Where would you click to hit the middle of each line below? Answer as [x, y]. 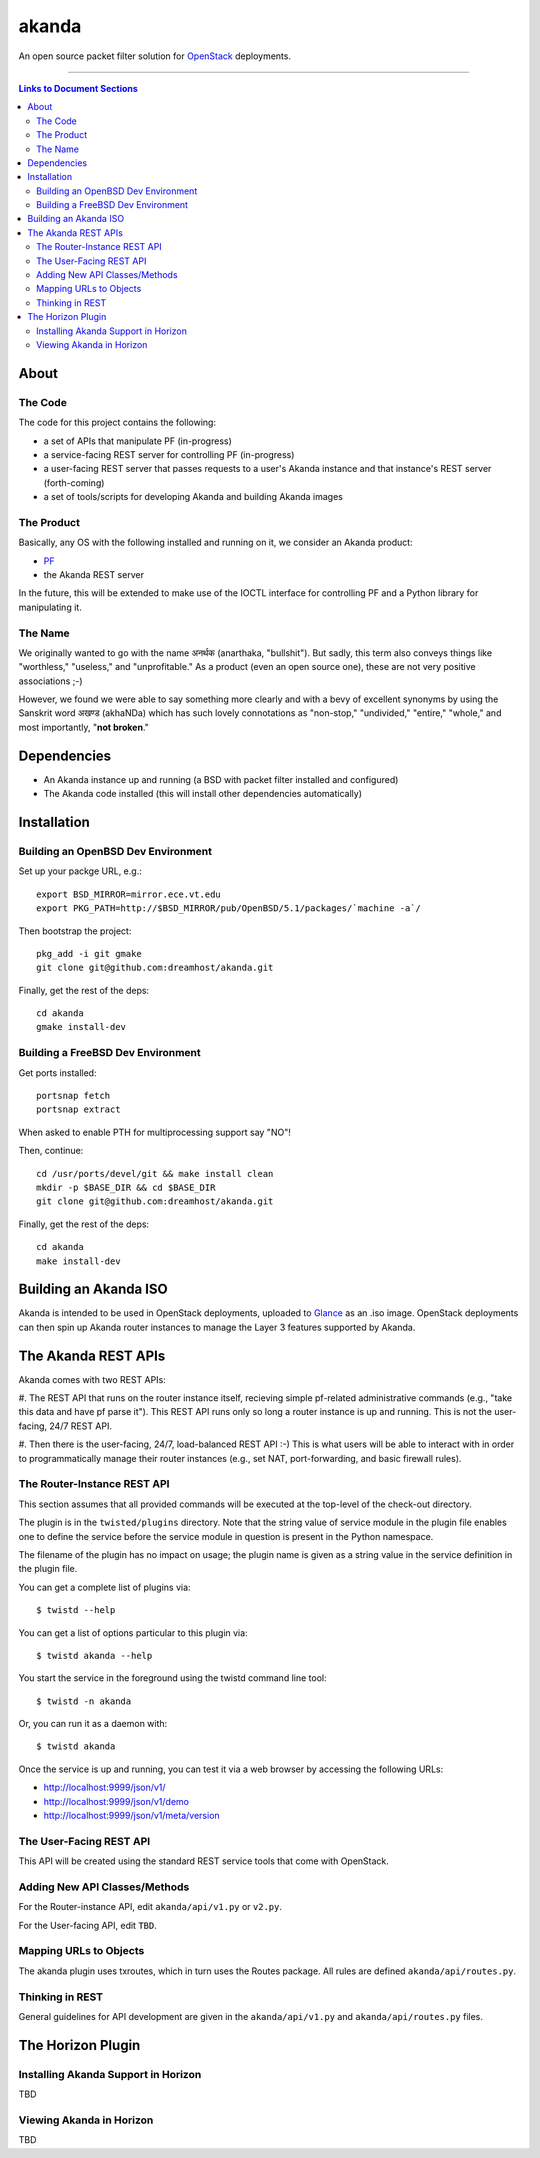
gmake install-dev [81, 1027]
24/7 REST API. [81, 1426]
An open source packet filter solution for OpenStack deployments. [155, 56]
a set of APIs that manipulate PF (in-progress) [137, 441]
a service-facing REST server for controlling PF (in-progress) [169, 454]
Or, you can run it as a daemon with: [93, 1724]
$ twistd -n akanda [84, 1701]
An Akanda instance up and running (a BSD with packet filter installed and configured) [221, 779]
